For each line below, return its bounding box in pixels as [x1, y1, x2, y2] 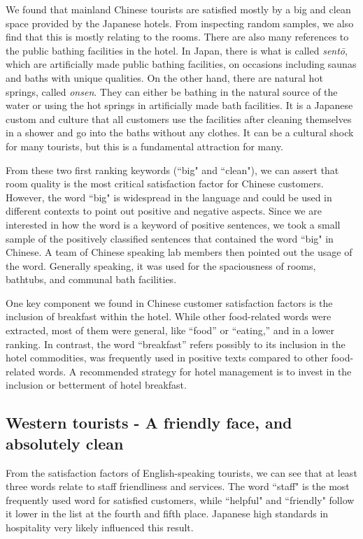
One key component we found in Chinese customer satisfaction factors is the [6, 295, 333, 310]
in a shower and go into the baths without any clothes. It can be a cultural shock [6, 125, 354, 140]
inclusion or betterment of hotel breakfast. [6, 378, 187, 392]
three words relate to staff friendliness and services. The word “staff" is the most [6, 479, 350, 494]
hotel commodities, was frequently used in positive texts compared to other [6, 350, 328, 365]
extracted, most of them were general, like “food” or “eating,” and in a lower [6, 323, 335, 338]
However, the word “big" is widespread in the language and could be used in [6, 189, 332, 204]
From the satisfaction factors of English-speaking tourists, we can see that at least [6, 465, 357, 480]
